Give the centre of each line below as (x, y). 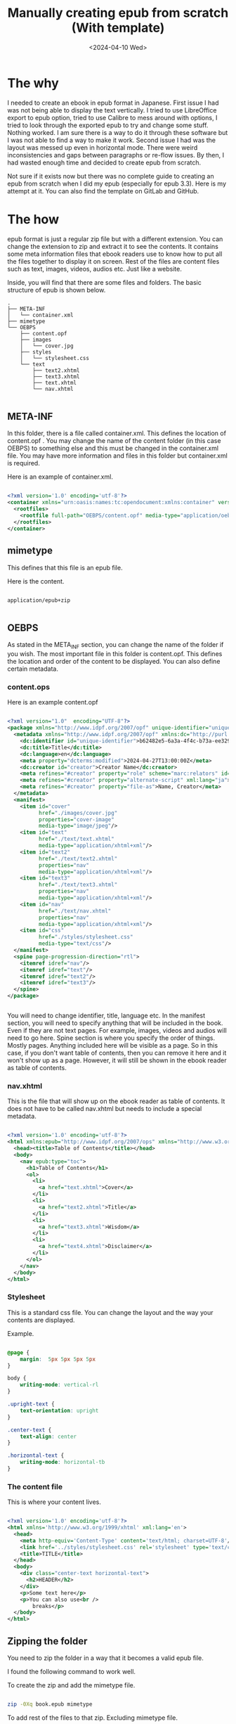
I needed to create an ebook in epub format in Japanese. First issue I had (113, 103)
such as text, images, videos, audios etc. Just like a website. (95, 269)
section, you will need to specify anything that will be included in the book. (115, 1023)
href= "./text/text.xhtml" (76, 839)
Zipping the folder (47, 1641)
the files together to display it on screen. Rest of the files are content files (113, 261)
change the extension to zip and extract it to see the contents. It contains (113, 246)
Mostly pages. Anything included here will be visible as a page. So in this (113, 1046)
